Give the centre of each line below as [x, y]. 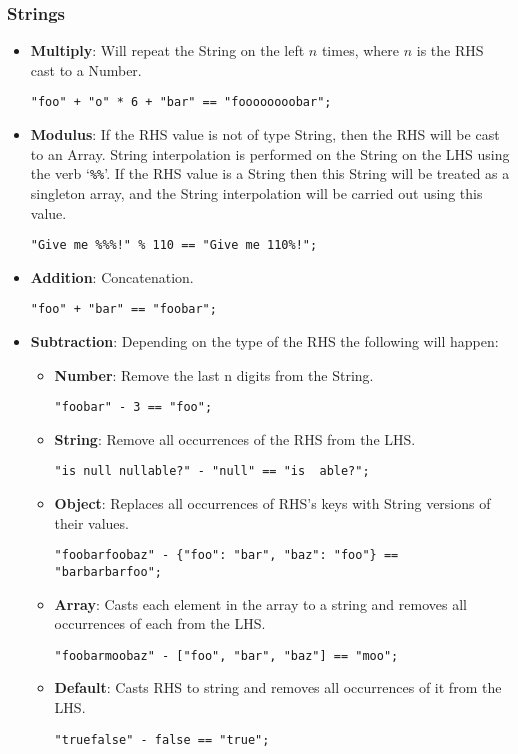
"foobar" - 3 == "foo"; [133, 407]
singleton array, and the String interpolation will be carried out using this [256, 192]
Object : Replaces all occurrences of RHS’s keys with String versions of [272, 503]
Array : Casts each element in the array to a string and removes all [260, 603]
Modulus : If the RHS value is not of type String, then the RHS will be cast [265, 134]
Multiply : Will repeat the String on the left [167, 50]
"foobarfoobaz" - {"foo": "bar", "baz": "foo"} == [226, 555]
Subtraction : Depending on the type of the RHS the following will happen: [264, 341]
